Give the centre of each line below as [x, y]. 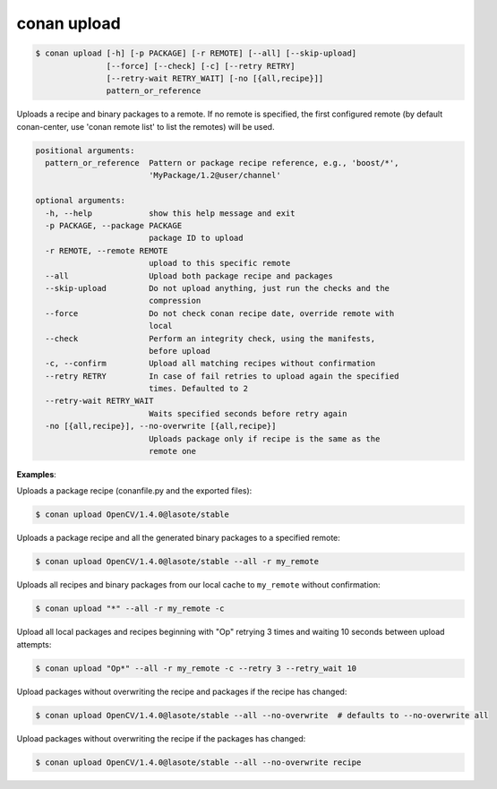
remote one [172, 451]
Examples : [37, 475]
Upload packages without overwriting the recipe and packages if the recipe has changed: [182, 691]
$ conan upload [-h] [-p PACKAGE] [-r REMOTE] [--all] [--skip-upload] [196, 53]
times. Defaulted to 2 [198, 389]
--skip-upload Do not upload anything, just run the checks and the [217, 288]
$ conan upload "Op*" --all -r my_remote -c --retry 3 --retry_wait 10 [196, 668]
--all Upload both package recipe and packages [189, 276]
